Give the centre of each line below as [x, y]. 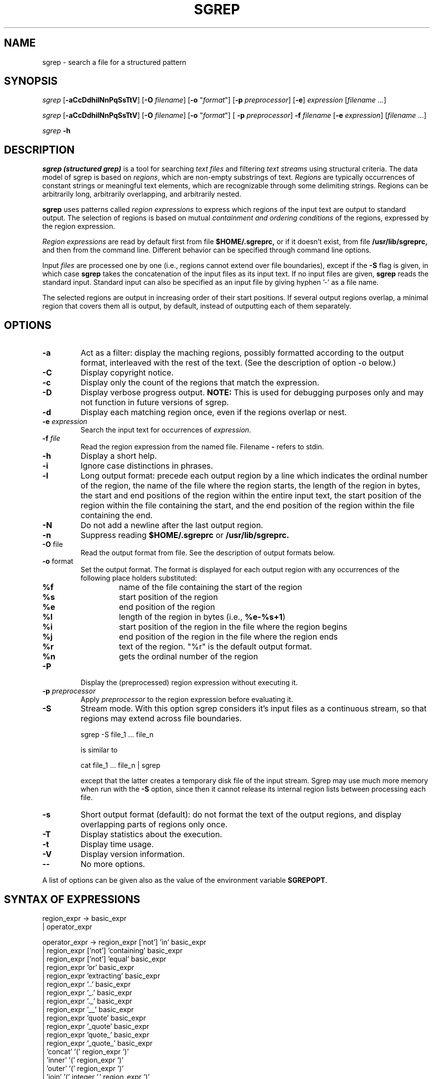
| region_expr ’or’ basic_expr [88, 967]
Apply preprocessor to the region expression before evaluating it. [187, 700]
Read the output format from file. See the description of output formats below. [208, 553]
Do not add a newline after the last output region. [172, 525]
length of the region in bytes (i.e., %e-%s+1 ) [202, 617]
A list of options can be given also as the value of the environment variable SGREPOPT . [185, 880]
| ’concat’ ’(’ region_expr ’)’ [85, 1051]
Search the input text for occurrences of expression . [166, 430]
